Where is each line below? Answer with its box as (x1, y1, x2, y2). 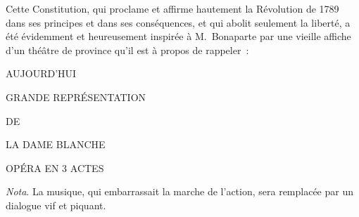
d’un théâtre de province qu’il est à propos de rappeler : (6, 42, 249, 57)
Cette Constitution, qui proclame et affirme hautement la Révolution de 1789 (6, 1, 339, 15)
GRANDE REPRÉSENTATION (6, 89, 146, 104)
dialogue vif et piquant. (6, 197, 106, 212)
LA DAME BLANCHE (6, 137, 106, 152)
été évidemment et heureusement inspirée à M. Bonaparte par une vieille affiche (6, 29, 351, 44)
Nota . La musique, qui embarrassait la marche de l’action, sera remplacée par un (6, 184, 354, 199)
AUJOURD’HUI (6, 66, 77, 81)
